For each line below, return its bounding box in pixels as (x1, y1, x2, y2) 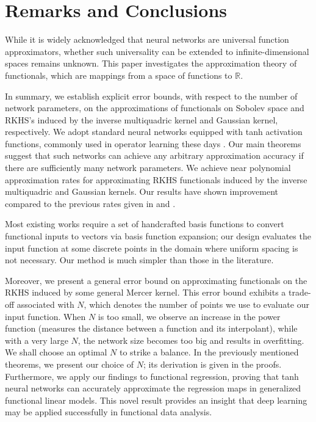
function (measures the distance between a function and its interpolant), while (5, 322, 298, 335)
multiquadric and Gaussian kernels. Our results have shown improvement (5, 185, 278, 198)
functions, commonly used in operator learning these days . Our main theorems (5, 137, 301, 150)
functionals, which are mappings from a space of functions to (5, 68, 232, 81)
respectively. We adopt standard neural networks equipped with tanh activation (5, 125, 303, 138)
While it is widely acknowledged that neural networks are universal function (5, 33, 289, 46)
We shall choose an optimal (5, 346, 107, 358)
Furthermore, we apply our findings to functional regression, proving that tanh (5, 369, 299, 382)
